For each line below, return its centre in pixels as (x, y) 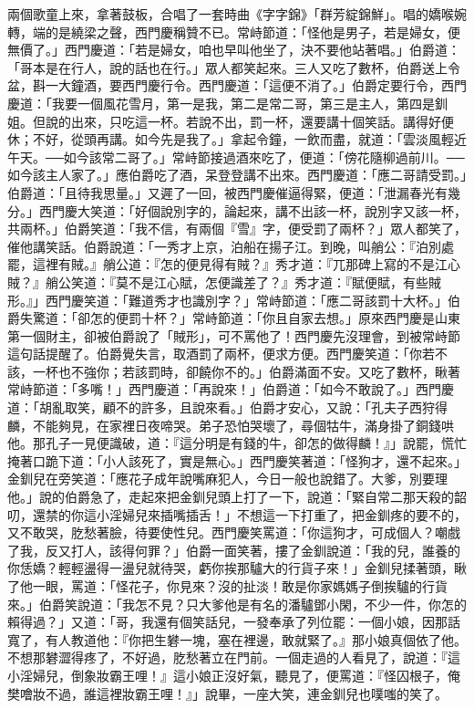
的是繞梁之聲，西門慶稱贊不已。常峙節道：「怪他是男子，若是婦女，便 (252, 31)
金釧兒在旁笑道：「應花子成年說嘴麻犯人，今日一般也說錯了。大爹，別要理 (227, 479)
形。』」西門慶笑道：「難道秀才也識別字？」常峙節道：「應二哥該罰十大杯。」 (227, 300)
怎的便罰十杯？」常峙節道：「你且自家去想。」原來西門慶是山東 (275, 318)
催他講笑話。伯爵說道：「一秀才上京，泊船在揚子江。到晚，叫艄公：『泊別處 (231, 246)
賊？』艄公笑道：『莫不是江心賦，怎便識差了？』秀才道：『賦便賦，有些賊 (224, 282)
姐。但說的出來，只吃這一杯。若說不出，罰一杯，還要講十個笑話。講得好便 (231, 121)
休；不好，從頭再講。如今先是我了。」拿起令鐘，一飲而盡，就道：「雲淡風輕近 (237, 139)
